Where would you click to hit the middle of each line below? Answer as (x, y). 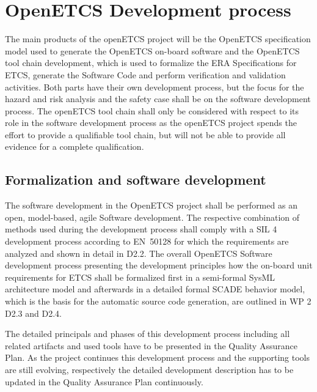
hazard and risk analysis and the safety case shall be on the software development (158, 99)
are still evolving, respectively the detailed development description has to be (149, 369)
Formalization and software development (136, 179)
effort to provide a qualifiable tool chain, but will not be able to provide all (145, 134)
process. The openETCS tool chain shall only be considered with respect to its (152, 110)
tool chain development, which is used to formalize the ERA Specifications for (151, 63)
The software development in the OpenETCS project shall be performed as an (151, 205)
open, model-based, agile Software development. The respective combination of (152, 217)
